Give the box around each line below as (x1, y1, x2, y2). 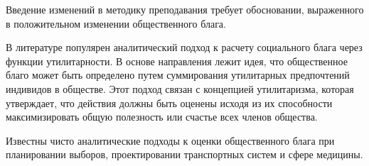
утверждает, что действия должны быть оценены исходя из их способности (6, 95, 333, 110)
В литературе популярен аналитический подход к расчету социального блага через (6, 40, 363, 55)
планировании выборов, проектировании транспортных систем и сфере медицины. (6, 147, 363, 162)
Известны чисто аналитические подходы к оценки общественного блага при (6, 133, 335, 148)
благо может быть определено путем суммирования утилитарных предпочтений (6, 67, 350, 82)
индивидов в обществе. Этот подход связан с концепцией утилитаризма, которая (6, 81, 354, 96)
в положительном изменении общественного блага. (6, 16, 226, 31)
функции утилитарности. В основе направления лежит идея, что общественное (6, 53, 348, 68)
